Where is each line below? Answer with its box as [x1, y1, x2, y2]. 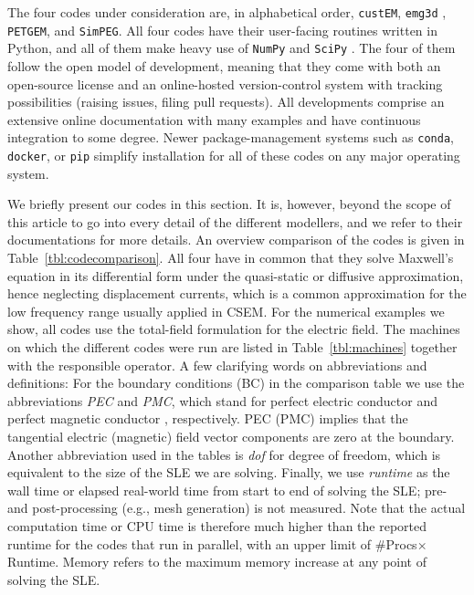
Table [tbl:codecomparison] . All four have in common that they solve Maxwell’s [7, 248, 454, 267]
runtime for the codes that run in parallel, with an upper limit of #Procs [7, 534, 417, 553]
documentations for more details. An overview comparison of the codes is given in [7, 230, 465, 249]
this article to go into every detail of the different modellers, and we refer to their [7, 212, 463, 231]
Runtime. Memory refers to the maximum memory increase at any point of [7, 552, 427, 571]
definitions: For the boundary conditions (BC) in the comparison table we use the [7, 373, 465, 392]
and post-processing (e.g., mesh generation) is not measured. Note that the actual [7, 498, 466, 517]
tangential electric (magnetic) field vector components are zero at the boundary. [7, 426, 455, 445]
